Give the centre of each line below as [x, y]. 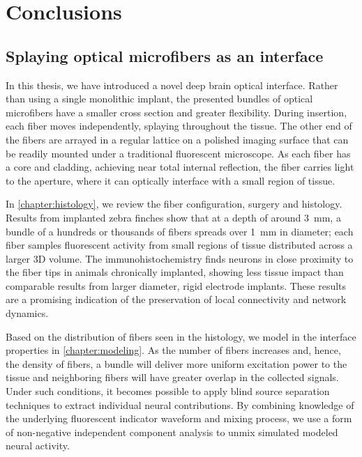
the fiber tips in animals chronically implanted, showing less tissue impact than [175, 272]
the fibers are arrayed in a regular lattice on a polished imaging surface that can [177, 139]
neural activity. [38, 446]
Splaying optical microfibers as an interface [165, 55]
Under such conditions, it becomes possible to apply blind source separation [168, 391]
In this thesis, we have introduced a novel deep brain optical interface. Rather [172, 85]
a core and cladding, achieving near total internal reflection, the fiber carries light [180, 167]
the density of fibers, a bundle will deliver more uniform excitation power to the [176, 363]
